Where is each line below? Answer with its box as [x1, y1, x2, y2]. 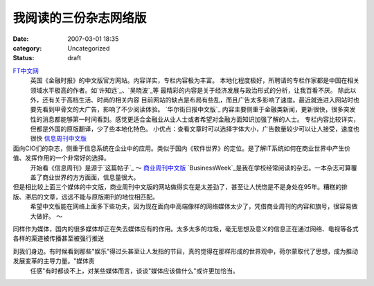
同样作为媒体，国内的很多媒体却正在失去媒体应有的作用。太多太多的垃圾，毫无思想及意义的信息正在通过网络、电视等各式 [12, 224, 359, 233]
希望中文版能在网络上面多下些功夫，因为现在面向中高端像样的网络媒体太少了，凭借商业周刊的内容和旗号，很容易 [30, 202, 352, 211]
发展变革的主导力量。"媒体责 [12, 257, 95, 265]
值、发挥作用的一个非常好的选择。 [12, 154, 110, 162]
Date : [12, 35, 29, 43]
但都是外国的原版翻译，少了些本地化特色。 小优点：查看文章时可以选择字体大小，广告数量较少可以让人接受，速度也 [30, 125, 359, 133]
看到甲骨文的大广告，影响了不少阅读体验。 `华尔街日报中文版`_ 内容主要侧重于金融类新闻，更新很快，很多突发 [42, 105, 356, 114]
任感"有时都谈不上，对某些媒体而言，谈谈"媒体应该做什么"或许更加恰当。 [30, 267, 239, 275]
